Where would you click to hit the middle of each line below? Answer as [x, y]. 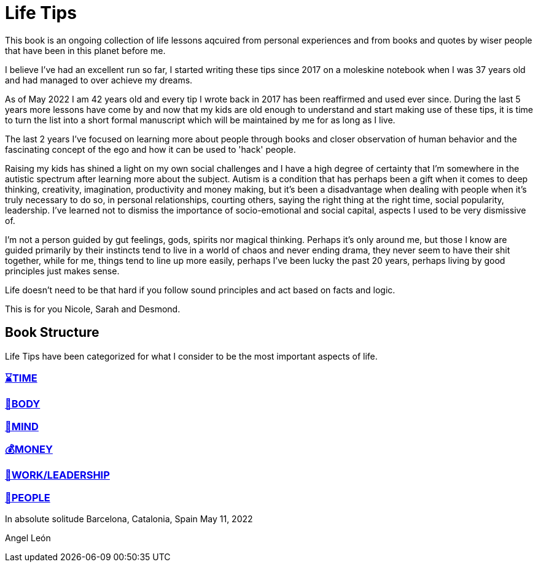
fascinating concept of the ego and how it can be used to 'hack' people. [150, 149]
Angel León [28, 538]
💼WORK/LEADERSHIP [57, 475]
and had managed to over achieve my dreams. [99, 80]
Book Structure [52, 333]
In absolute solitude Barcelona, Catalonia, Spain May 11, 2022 [129, 519]
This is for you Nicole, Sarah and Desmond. [93, 309]
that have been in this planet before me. [85, 50]
